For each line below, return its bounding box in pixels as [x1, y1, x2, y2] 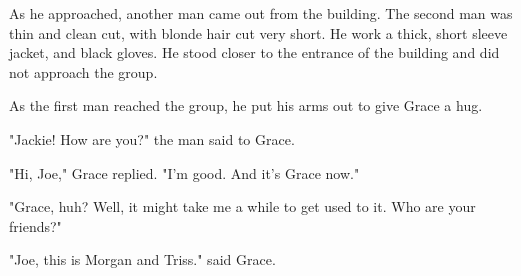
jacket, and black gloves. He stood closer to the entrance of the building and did [9, 42, 500, 63]
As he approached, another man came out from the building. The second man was [9, 3, 513, 23]
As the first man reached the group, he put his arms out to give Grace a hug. [9, 95, 483, 116]
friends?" [9, 215, 62, 236]
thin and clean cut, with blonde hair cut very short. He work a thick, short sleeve [9, 22, 508, 43]
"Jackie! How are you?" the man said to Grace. [9, 128, 295, 149]
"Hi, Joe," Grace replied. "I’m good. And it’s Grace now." [9, 162, 360, 183]
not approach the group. [9, 61, 158, 82]
